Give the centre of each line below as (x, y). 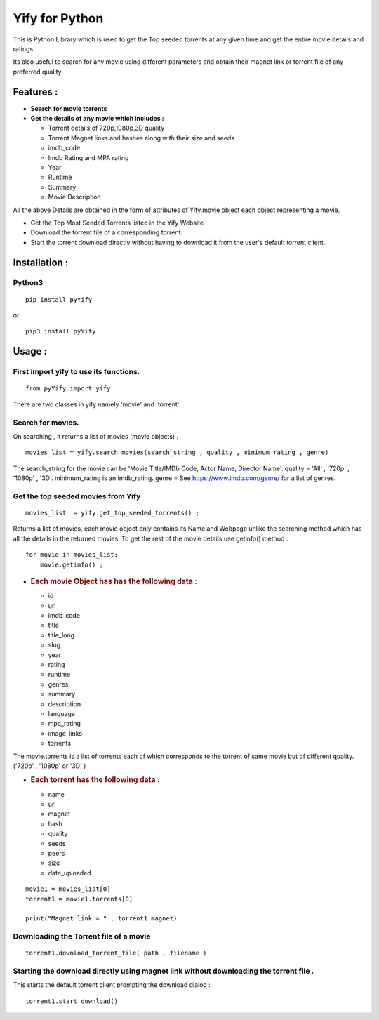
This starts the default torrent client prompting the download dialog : (112, 985)
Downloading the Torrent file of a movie (82, 936)
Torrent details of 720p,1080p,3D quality (106, 128)
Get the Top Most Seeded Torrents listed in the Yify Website (117, 223)
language (61, 713)
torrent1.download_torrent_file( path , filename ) (116, 953)
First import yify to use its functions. (77, 372)
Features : (35, 92)
